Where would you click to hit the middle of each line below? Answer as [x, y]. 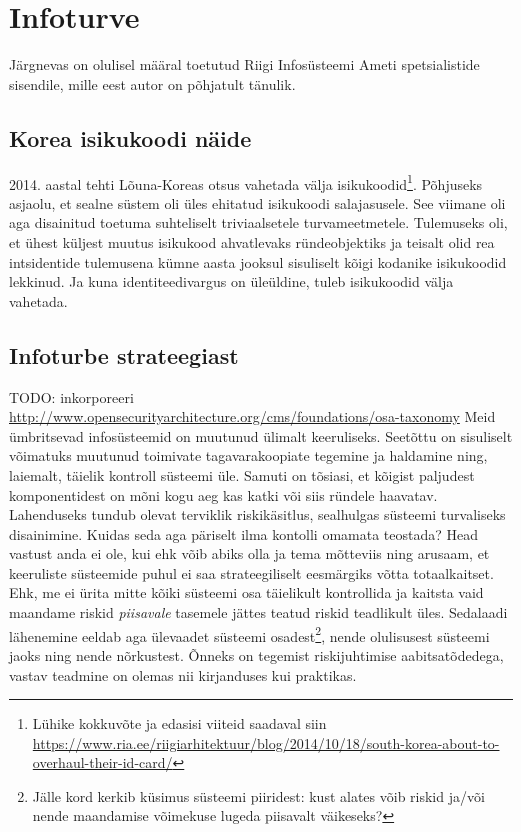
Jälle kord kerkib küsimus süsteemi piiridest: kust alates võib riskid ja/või [258, 795]
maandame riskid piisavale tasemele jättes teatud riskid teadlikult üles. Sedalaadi [258, 612]
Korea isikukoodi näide [130, 137]
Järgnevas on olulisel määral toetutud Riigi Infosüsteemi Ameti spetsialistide [244, 64]
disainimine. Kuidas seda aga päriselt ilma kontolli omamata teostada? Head [244, 533]
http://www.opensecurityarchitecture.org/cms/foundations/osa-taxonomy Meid [252, 416]
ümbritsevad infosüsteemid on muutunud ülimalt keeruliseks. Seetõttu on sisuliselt [261, 435]
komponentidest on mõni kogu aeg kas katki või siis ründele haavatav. [223, 494]
